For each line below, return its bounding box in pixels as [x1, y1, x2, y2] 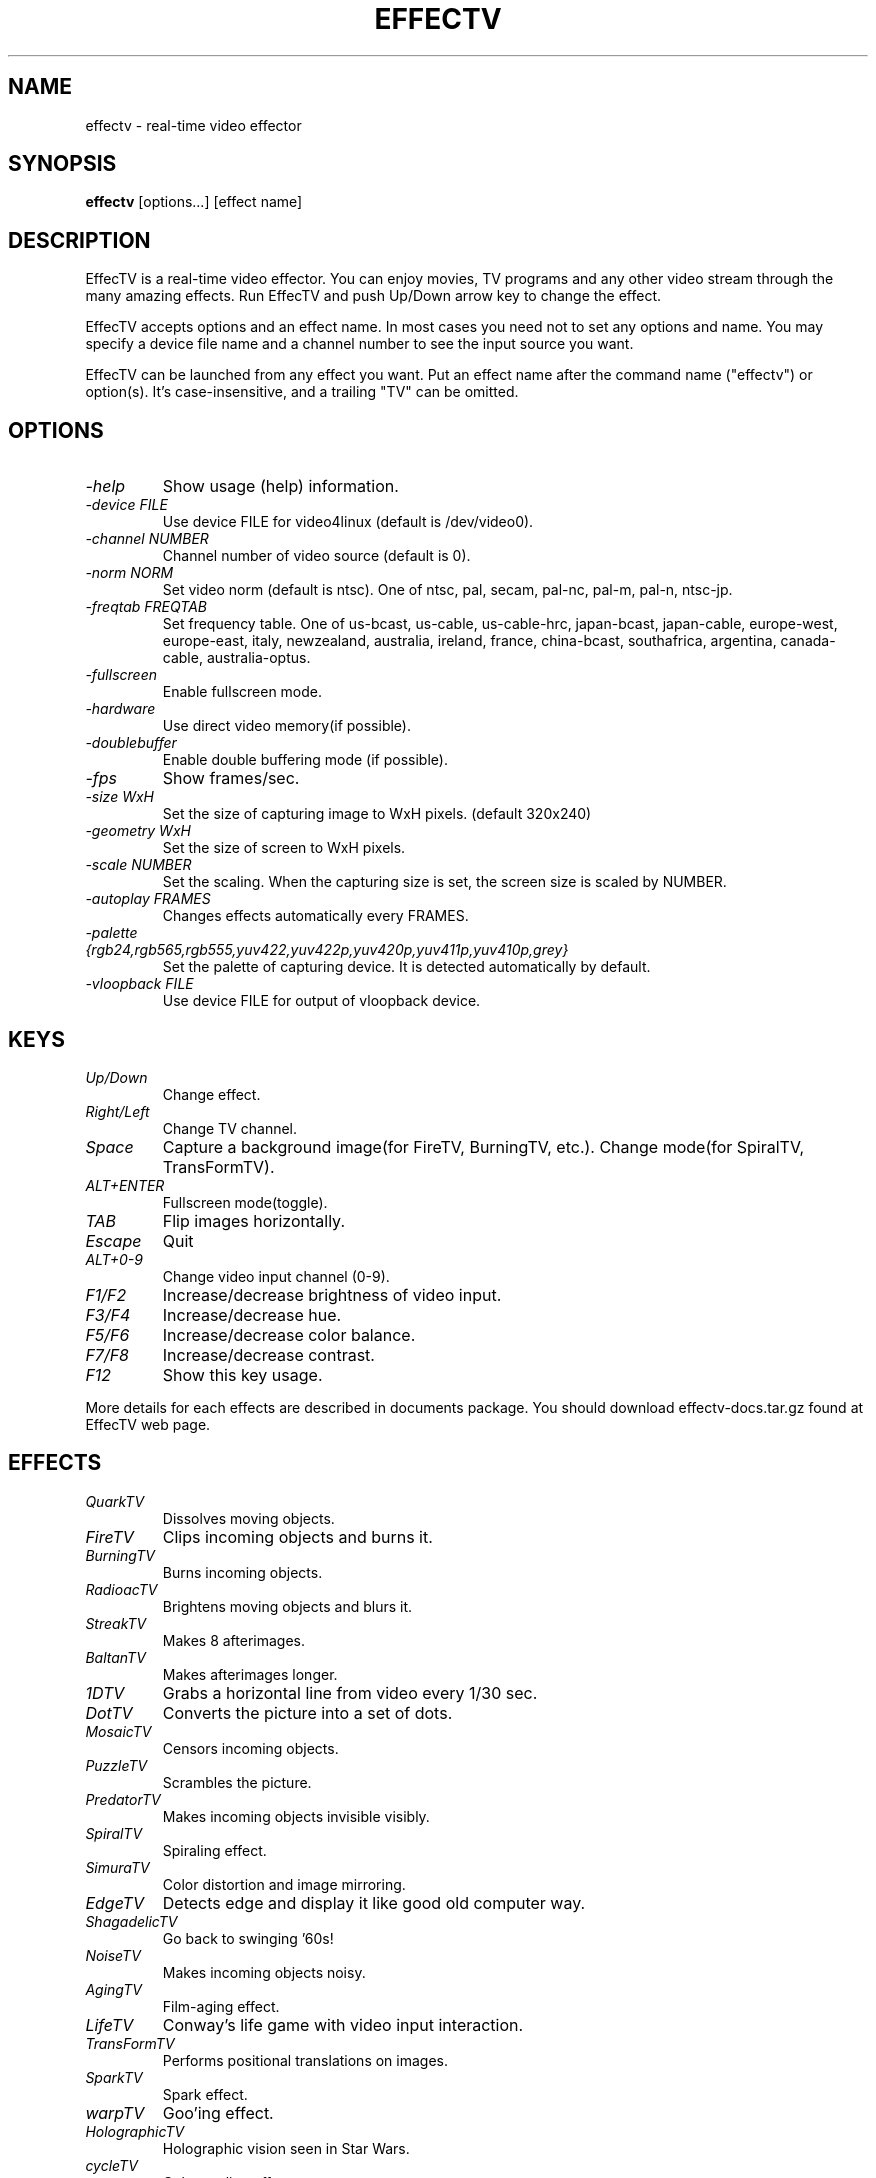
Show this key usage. [162, 1364, 323, 1385]
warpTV [85, 2102, 145, 2123]
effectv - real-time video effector [85, 116, 302, 134]
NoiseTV [85, 1946, 141, 1964]
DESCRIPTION [8, 227, 151, 253]
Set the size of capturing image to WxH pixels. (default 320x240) [162, 805, 592, 823]
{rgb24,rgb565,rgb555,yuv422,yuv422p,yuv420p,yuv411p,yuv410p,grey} [85, 941, 569, 959]
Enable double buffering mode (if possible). [162, 751, 448, 769]
